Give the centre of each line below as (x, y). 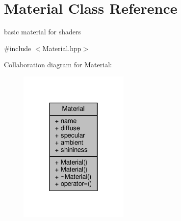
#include (18, 48)
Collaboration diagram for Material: (58, 65)
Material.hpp (62, 48)
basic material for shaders (43, 32)
